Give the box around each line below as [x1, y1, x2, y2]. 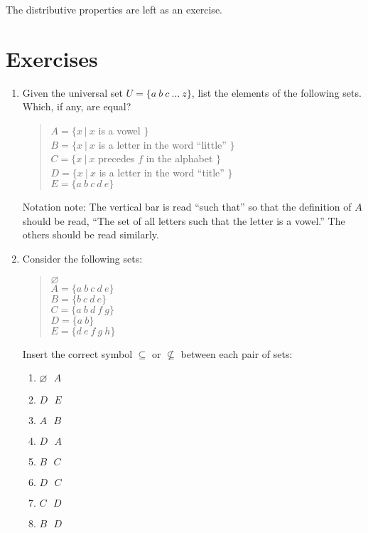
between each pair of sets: [180, 346, 293, 361]
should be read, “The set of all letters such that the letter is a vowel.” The [22, 213, 345, 228]
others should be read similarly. [22, 227, 159, 242]
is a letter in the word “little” [98, 137, 227, 152]
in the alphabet [146, 151, 213, 166]
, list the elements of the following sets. [191, 85, 362, 100]
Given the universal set [22, 85, 123, 100]
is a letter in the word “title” [99, 164, 224, 179]
